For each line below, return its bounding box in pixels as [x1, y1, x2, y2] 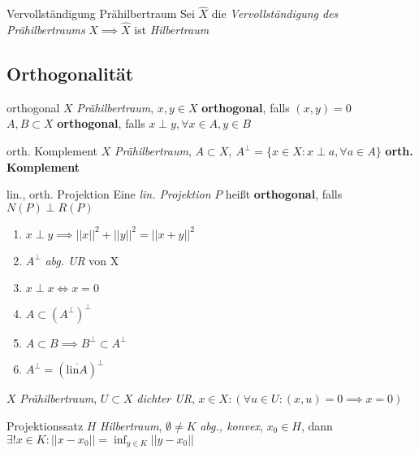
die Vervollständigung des [211, 5, 339, 22]
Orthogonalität [6, 61, 134, 86]
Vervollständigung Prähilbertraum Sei [6, 5, 195, 22]
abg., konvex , [200, 417, 263, 434]
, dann [301, 417, 333, 434]
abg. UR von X [45, 251, 119, 268]
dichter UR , [136, 390, 195, 407]
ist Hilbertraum [134, 21, 209, 38]
